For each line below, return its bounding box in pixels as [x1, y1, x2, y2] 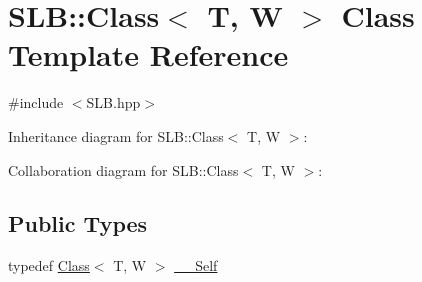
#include [8, 92, 64, 113]
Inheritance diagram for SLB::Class [8, 125, 224, 146]
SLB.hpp [86, 92, 141, 113]
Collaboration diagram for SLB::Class [8, 159, 239, 180]
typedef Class [8, 255, 90, 276]
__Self [174, 255, 218, 276]
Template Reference [8, 34, 289, 75]
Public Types [8, 208, 148, 239]
